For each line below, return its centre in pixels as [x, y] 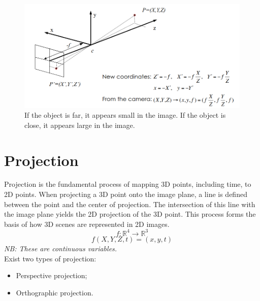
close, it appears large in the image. [80, 125]
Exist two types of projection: [50, 258]
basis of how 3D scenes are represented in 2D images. [87, 224]
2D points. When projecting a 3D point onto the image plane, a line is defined [126, 194]
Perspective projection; [52, 275]
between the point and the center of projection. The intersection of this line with [130, 204]
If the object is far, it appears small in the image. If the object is [125, 115]
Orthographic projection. [55, 292]
